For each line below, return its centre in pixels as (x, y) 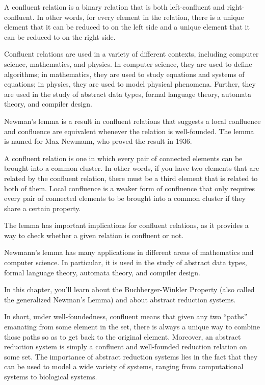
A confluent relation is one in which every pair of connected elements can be (123, 158)
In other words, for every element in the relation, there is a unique (140, 17)
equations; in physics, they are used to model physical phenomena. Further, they (130, 84)
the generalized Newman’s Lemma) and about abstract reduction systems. (120, 299)
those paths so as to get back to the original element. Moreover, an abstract (123, 336)
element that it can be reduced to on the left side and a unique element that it (127, 27)
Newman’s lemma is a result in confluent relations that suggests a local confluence (132, 121)
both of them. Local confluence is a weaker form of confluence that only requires (130, 188)
